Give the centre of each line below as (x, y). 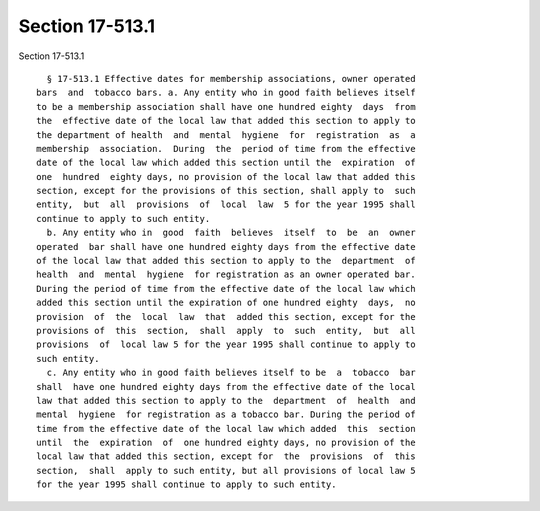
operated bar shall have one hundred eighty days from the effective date (226, 246)
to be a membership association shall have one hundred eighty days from (226, 106)
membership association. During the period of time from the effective (226, 148)
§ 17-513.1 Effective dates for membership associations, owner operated (231, 78)
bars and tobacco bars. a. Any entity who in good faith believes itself (226, 93)
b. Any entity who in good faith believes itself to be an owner (231, 233)
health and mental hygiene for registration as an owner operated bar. (226, 274)
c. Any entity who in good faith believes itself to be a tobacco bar (231, 373)
